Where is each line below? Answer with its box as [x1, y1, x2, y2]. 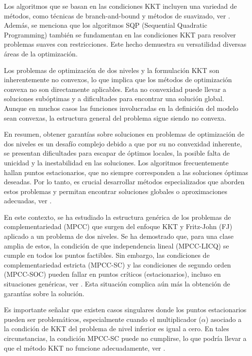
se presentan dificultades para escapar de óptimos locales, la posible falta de [4, 148, 230, 158]
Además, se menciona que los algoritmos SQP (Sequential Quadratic [4, 20, 207, 30]
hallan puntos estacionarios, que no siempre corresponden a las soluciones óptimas [4, 167, 248, 177]
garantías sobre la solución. [4, 288, 84, 298]
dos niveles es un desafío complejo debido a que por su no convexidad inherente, [4, 138, 242, 148]
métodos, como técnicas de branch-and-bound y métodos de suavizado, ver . [4, 10, 230, 20]
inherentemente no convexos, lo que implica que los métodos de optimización [4, 74, 232, 85]
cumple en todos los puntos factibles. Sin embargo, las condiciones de [4, 250, 210, 260]
